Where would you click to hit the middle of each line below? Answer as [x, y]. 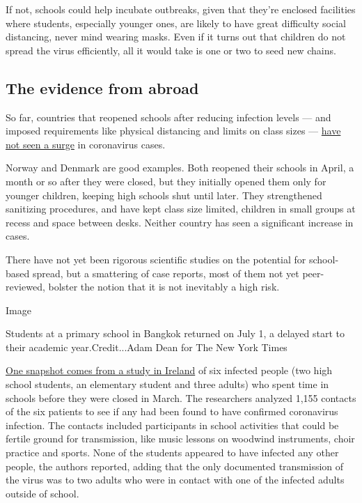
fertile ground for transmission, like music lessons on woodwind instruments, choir [180, 439]
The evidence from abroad [102, 87]
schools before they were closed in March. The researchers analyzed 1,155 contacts [181, 397]
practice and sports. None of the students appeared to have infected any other [172, 452]
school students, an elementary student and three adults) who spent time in [167, 384]
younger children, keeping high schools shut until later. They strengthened [164, 195]
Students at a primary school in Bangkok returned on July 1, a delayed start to [175, 333]
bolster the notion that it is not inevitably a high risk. [164, 287]
